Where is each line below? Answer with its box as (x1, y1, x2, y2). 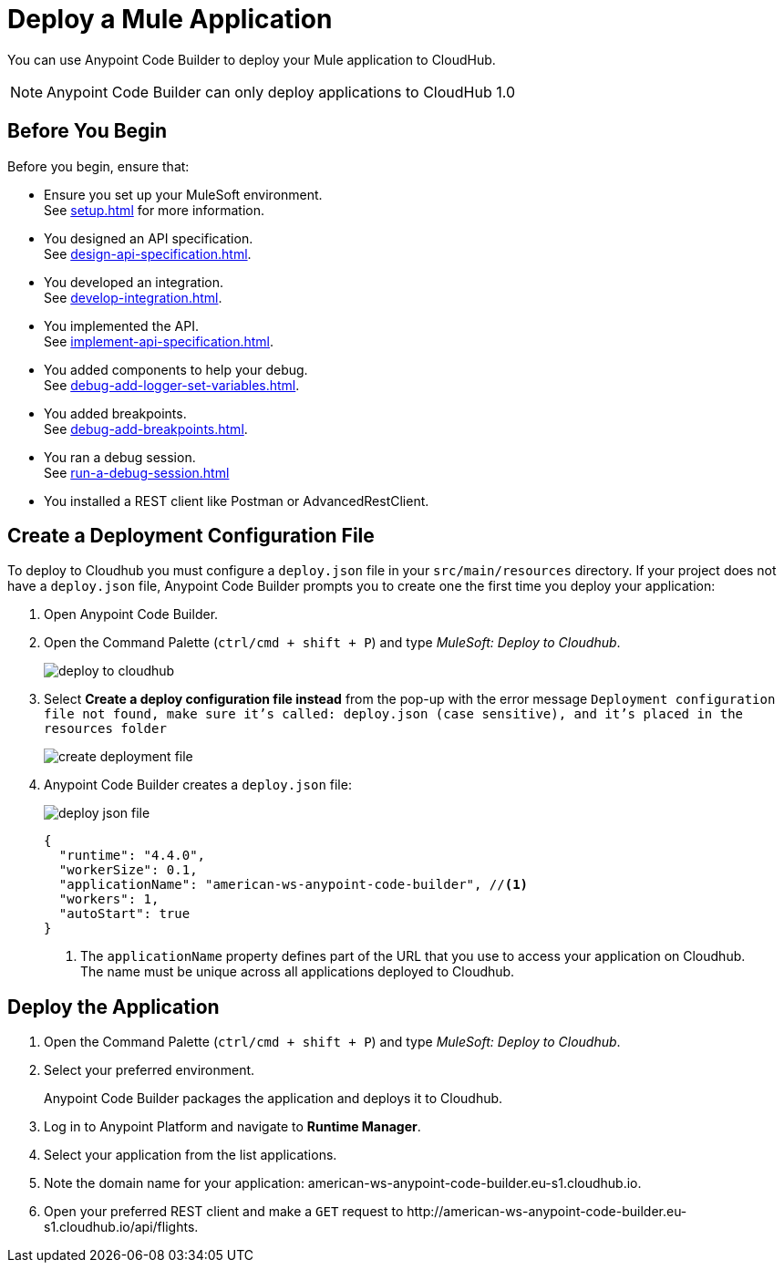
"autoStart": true (58, 906, 191, 922)
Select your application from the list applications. (44, 1147, 337, 1163)
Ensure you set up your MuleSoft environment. (44, 186, 323, 202)
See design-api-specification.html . (44, 245, 252, 262)
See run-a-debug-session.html (44, 464, 230, 480)
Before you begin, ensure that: (7, 158, 190, 174)
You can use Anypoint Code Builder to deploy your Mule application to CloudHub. (7, 51, 496, 67)
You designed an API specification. (44, 230, 253, 246)
